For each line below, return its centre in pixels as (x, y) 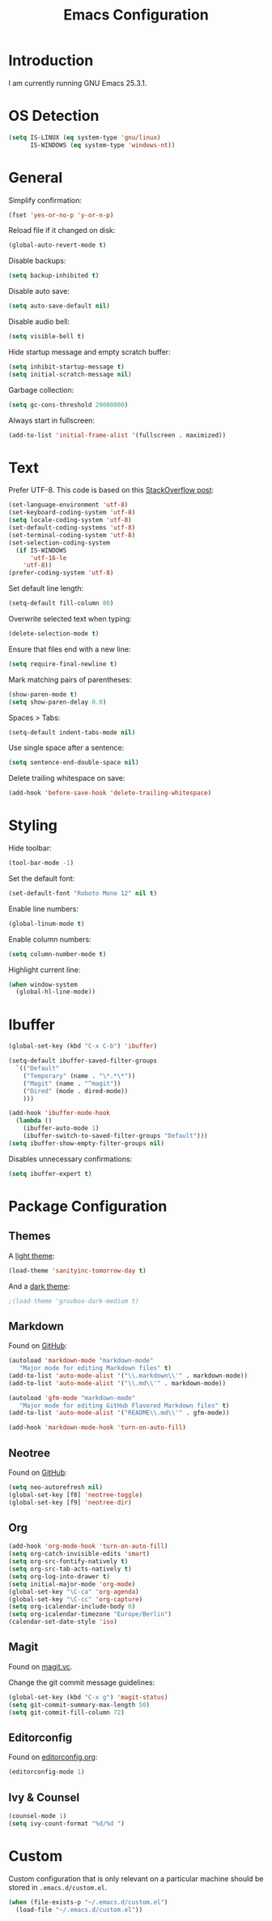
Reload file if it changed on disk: (62, 230)
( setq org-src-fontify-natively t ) (68, 1561)
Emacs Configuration (136, 15)
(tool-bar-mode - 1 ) (41, 863)
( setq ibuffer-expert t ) (50, 1174)
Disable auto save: (39, 291)
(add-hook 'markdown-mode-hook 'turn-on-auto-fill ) (97, 1428)
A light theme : (32, 1256)
